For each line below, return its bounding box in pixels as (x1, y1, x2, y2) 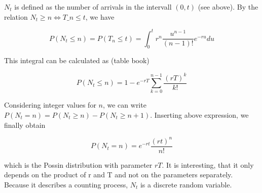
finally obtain (4, 119, 46, 130)
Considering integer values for (4, 100, 96, 110)
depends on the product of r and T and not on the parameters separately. (4, 169, 233, 180)
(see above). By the (198, 2, 258, 12)
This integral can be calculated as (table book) (4, 55, 149, 66)
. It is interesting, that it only (162, 159, 254, 170)
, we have (85, 11, 115, 22)
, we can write (102, 100, 146, 110)
